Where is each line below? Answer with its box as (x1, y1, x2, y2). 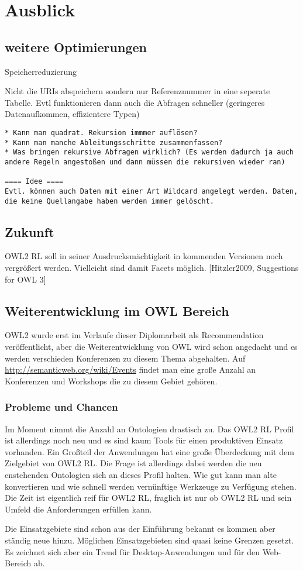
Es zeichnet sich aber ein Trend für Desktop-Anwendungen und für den (5, 545, 260, 558)
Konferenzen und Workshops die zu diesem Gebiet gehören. (5, 374, 218, 387)
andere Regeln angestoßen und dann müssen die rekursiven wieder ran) (5, 157, 285, 166)
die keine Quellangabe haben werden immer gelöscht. (5, 197, 214, 205)
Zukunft (5, 222, 54, 240)
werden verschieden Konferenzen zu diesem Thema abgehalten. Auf (5, 352, 246, 364)
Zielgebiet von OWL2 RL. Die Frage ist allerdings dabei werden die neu (5, 457, 262, 469)
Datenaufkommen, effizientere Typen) (5, 108, 140, 120)
